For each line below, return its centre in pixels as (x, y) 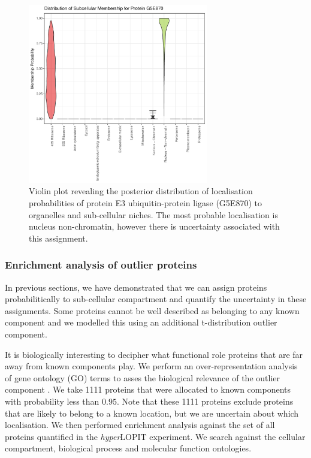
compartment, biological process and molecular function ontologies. (128, 448)
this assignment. (58, 238)
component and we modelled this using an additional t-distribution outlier (141, 322)
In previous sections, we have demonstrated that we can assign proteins (136, 287)
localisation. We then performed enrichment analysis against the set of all (140, 425)
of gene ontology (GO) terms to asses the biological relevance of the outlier (142, 377)
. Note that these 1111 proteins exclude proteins (205, 401)
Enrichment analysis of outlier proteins (101, 265)
